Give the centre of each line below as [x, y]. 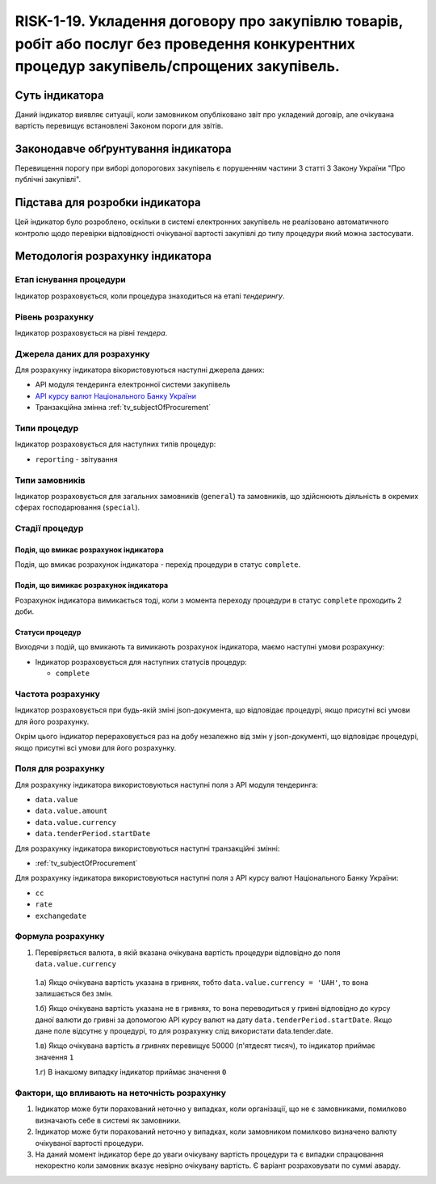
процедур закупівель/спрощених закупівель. [178, 67]
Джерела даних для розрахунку [82, 353]
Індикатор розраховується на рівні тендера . [91, 332]
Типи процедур [47, 429]
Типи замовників [50, 480]
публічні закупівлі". [48, 180]
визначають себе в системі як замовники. [108, 1120]
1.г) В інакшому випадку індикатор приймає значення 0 [131, 1072]
